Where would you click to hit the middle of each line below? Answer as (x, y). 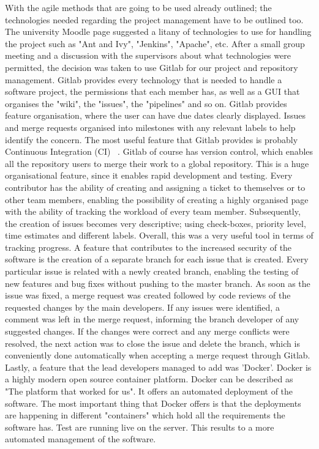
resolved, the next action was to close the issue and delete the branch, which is (152, 343)
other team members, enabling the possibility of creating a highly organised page (157, 199)
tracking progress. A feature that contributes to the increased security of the (148, 247)
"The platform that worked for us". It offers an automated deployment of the (149, 391)
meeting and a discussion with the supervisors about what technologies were (148, 55)
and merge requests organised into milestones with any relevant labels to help (150, 127)
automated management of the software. (81, 439)
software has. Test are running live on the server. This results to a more (140, 427)
